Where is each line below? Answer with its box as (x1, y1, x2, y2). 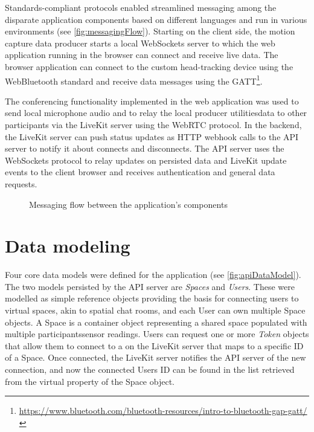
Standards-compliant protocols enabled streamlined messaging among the (5, 1, 277, 13)
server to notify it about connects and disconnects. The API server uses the (5, 142, 284, 155)
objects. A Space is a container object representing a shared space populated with (5, 315, 307, 328)
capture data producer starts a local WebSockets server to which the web (5, 36, 275, 49)
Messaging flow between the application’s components (29, 198, 228, 210)
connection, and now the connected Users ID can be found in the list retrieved (5, 363, 295, 376)
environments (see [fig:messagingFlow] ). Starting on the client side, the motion (5, 25, 295, 37)
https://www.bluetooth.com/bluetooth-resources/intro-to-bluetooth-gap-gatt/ (19, 404, 307, 417)
